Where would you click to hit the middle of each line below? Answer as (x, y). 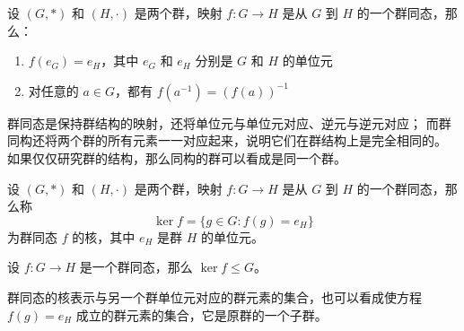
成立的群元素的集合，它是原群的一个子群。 (201, 314)
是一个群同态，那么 (136, 267)
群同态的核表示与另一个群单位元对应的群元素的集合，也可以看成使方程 (214, 296)
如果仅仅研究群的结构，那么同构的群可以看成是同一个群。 (177, 157)
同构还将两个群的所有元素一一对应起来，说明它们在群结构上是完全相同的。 (227, 140)
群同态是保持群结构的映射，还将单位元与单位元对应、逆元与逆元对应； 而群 (229, 122)
